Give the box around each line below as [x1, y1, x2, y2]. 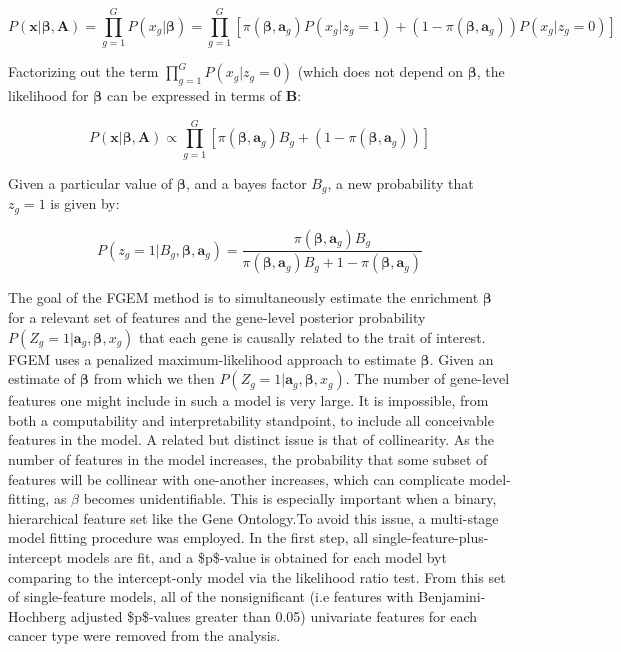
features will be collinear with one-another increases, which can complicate [8, 468, 465, 489]
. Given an [429, 348, 494, 369]
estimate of [8, 368, 76, 389]
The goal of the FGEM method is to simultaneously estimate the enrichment [8, 287, 479, 308]
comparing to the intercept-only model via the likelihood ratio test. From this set [8, 566, 506, 587]
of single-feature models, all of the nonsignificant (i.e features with [8, 586, 414, 607]
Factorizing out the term [8, 61, 159, 82]
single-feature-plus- [372, 527, 489, 548]
